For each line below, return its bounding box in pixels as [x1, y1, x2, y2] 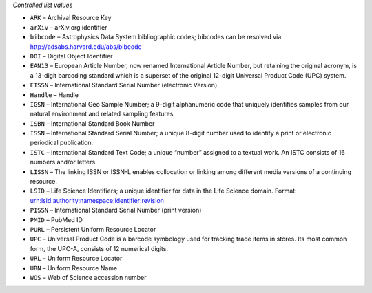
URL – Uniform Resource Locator [30, 254, 123, 263]
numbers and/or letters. [30, 158, 97, 166]
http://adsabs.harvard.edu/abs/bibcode [30, 42, 142, 51]
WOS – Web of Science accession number [30, 273, 147, 281]
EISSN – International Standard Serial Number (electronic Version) [30, 81, 218, 89]
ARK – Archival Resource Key [30, 14, 112, 22]
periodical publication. [30, 138, 94, 147]
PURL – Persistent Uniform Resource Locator [30, 225, 156, 233]
